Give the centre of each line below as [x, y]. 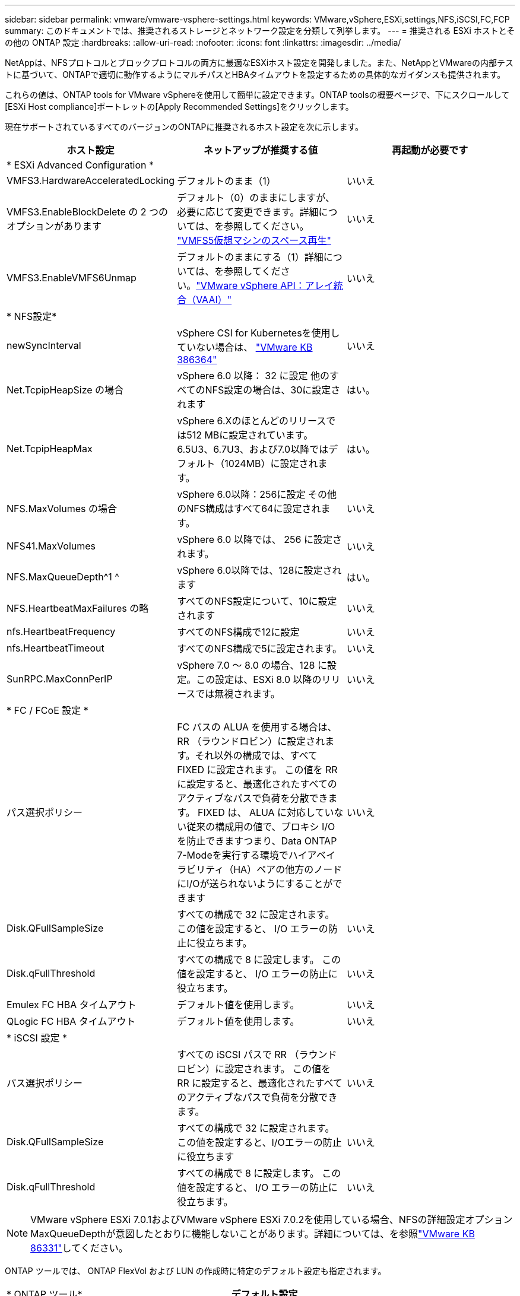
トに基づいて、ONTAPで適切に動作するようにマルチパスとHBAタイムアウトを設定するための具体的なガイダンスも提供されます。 [255, 74]
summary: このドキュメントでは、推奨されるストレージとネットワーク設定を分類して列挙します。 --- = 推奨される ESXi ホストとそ [260, 31]
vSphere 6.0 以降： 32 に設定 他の [253, 376]
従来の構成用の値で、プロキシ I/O [261, 827]
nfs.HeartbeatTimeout [56, 648]
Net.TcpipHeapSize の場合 [65, 390]
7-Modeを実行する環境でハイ [242, 855]
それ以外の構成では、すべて [256, 755]
